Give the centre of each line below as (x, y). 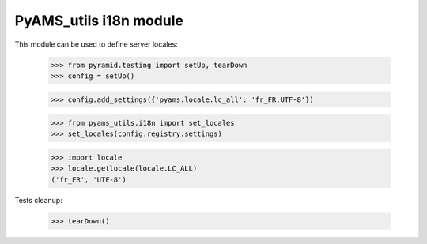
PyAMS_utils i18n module (99, 21)
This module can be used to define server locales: (96, 44)
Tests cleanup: (38, 200)
